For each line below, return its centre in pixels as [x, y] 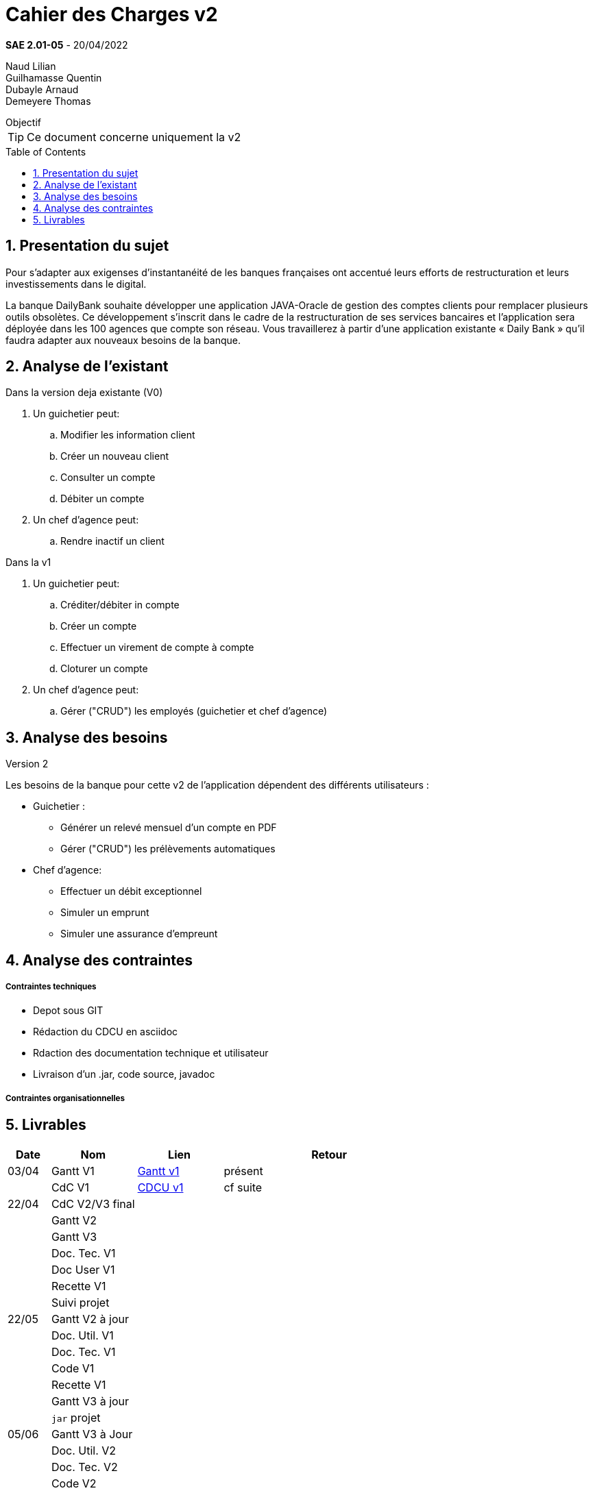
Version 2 [27, 764]
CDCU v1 [160, 1187]
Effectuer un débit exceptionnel [131, 891]
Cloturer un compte [104, 669]
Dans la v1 [28, 563]
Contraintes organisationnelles [65, 1098]
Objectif [23, 122]
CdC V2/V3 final [93, 1204]
